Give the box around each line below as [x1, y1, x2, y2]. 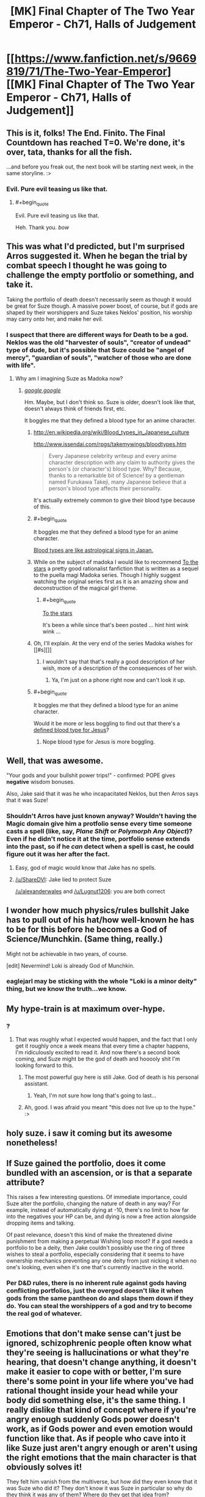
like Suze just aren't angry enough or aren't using [6, 1443, 198, 1453]
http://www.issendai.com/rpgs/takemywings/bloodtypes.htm [33, 441, 187, 448]
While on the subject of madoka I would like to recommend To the [33, 559, 199, 565]
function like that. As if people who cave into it [6, 1433, 186, 1443]
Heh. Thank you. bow [15, 224, 70, 231]
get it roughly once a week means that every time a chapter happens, [15, 1042, 190, 1049]
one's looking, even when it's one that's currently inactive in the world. [6, 1264, 184, 1271]
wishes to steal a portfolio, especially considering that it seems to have [6, 1250, 184, 1258]
